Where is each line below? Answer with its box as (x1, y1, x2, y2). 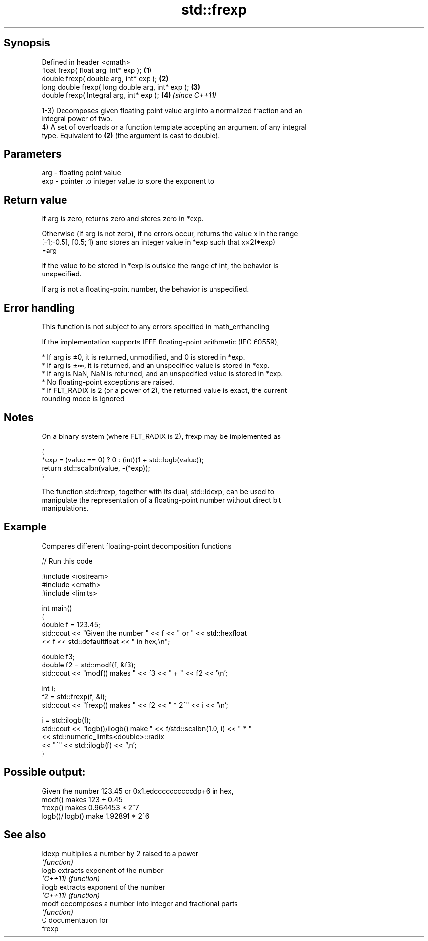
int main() (42, 603, 72, 612)
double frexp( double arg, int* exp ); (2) (42, 74, 169, 83)
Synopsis (4, 37, 50, 49)
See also (4, 828, 46, 841)
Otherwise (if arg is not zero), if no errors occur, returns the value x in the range (42, 230, 298, 238)
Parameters (4, 148, 62, 161)
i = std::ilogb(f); (42, 715, 91, 724)
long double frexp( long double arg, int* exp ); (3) (42, 82, 201, 91)
